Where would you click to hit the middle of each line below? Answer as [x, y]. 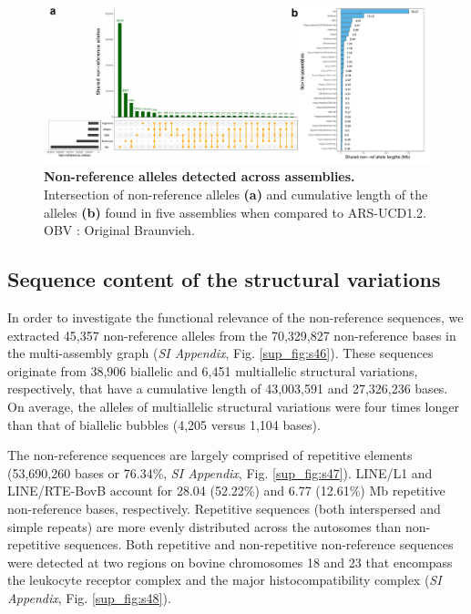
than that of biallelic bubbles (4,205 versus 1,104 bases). [164, 424]
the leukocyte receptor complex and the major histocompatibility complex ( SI [225, 580]
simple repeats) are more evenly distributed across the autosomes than [205, 526]
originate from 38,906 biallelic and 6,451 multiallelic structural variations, [213, 370]
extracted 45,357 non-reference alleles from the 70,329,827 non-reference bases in [232, 335]
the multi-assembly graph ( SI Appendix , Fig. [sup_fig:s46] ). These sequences [220, 353]
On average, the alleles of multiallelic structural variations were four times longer [234, 406]
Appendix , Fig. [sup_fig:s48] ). [89, 597]
